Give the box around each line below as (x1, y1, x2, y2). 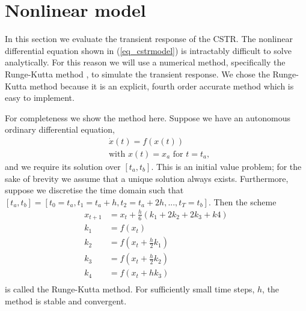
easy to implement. (5, 91, 75, 104)
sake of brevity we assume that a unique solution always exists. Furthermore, (5, 172, 289, 184)
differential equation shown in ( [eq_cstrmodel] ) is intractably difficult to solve (5, 44, 292, 56)
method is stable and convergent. (5, 295, 127, 307)
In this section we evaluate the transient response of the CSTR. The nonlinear (5, 32, 293, 45)
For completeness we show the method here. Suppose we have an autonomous (5, 111, 291, 124)
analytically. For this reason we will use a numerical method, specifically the (5, 56, 286, 68)
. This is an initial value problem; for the (151, 160, 302, 172)
